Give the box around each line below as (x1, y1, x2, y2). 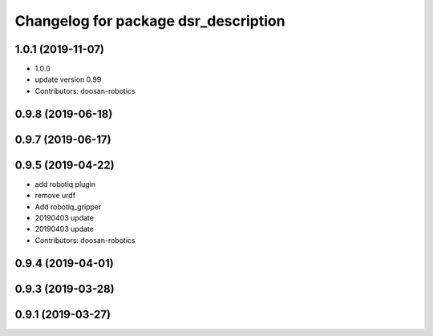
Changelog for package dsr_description (14, 12, 285, 30)
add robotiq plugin (34, 179, 96, 188)
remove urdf (34, 191, 76, 200)
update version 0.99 (34, 75, 102, 84)
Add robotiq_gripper (34, 201, 102, 212)
